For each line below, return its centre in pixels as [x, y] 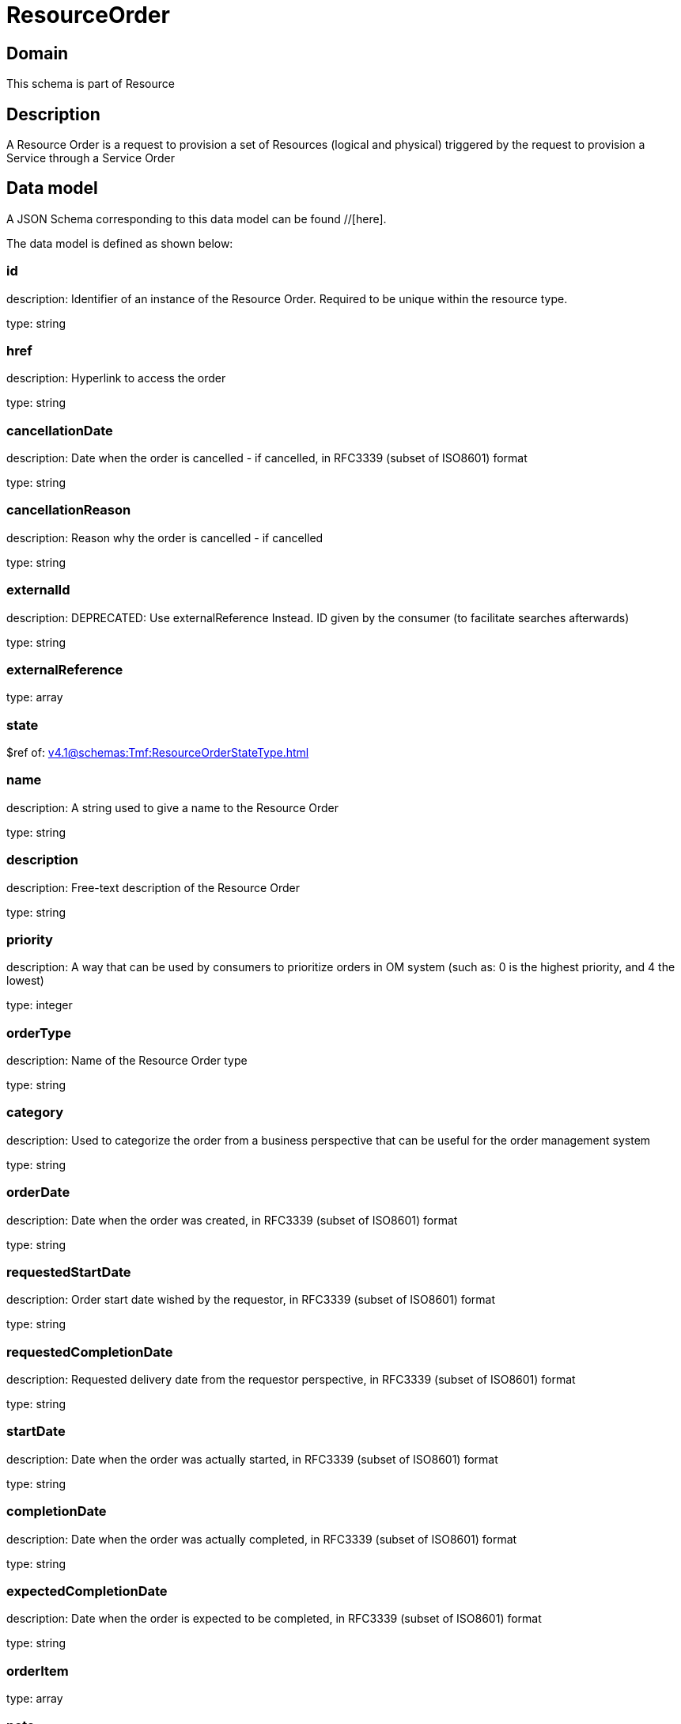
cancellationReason [69, 510]
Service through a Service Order [91, 158]
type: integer [40, 1005]
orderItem [38, 1671]
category [35, 1113]
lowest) [25, 981]
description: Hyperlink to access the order [116, 378]
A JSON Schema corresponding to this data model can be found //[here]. [197, 218]
